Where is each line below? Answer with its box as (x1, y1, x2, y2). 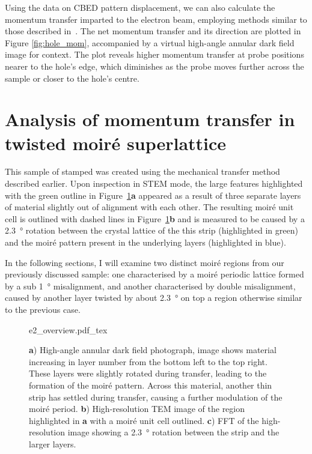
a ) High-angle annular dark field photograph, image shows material (29, 344, 277, 356)
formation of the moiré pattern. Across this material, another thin (29, 378, 272, 391)
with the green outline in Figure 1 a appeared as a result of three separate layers (5, 189, 301, 201)
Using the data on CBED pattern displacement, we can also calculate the (5, 1, 275, 13)
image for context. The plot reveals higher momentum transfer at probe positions (5, 48, 304, 61)
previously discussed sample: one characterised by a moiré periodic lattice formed (5, 268, 304, 280)
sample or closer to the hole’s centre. (5, 71, 139, 84)
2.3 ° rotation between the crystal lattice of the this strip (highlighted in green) (5, 224, 298, 237)
